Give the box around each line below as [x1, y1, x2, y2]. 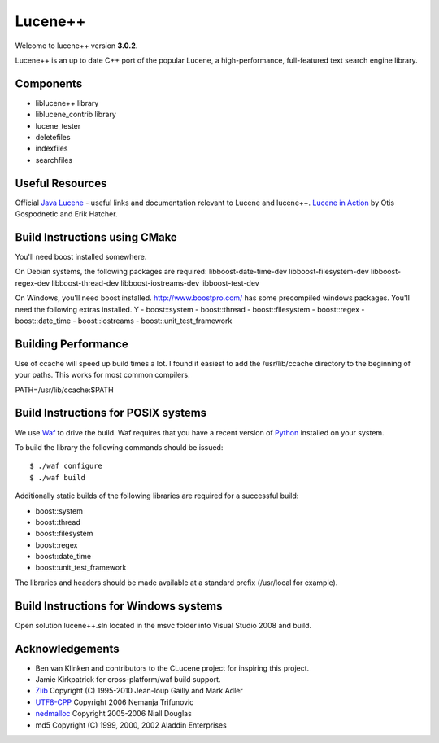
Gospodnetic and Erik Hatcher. [15, 209, 118, 219]
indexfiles [35, 143, 68, 154]
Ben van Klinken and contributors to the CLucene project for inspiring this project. [35, 663, 310, 673]
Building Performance [15, 337, 129, 351]
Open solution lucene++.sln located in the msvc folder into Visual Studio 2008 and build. [15, 620, 312, 630]
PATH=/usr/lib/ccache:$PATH [15, 385, 114, 395]
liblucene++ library [35, 98, 99, 107]
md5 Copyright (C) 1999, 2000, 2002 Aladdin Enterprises [35, 720, 227, 730]
